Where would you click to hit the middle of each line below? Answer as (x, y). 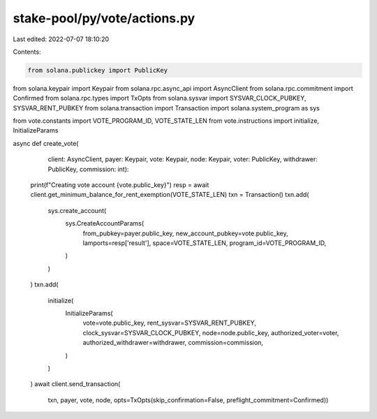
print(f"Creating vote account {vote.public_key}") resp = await (120, 185)
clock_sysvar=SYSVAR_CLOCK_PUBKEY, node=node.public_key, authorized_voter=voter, (211, 332)
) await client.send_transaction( (75, 384)
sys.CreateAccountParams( (105, 223)
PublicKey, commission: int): (88, 169)
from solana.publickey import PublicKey (97, 70)
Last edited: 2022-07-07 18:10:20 (61, 39)
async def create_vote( (46, 143)
